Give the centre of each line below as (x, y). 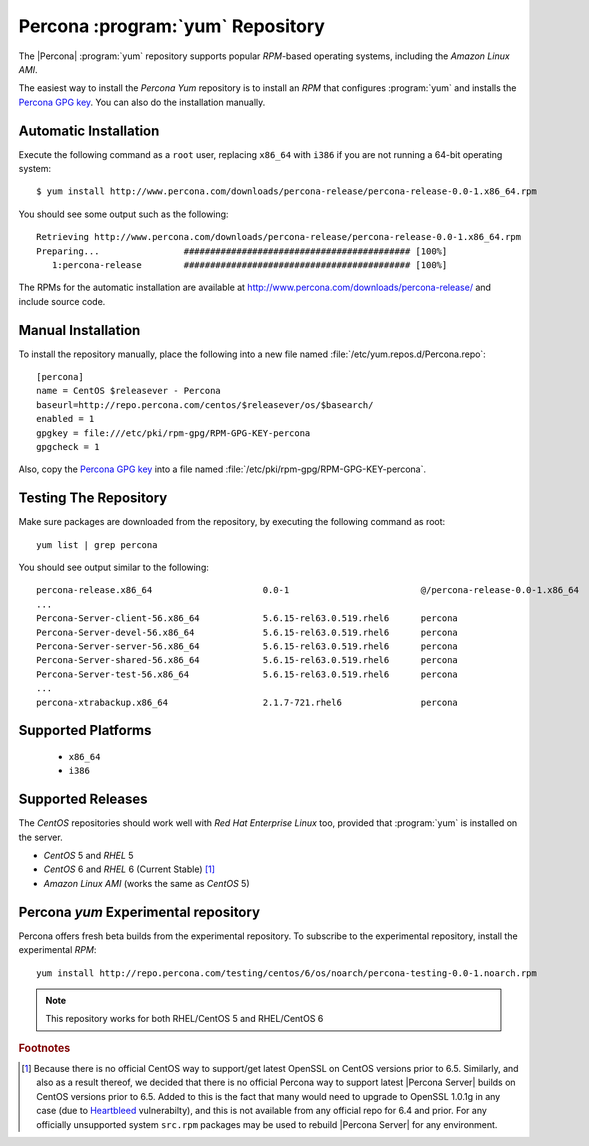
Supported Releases (83, 799)
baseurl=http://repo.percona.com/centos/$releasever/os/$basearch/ (205, 404)
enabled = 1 (65, 419)
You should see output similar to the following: (114, 567)
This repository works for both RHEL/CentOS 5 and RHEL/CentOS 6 (184, 1019)
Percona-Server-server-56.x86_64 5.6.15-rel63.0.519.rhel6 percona (247, 646)
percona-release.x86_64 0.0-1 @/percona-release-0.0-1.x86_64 (308, 590)
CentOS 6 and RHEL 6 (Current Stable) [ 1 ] (129, 869)
